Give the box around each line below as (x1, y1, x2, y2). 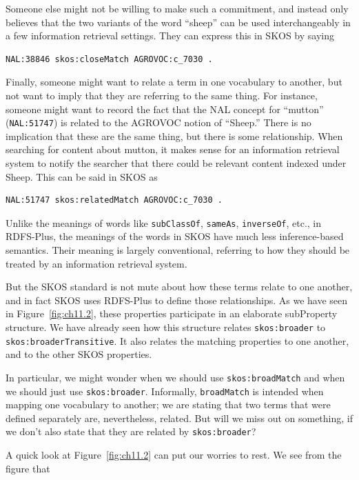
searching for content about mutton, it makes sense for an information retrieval (6, 142, 340, 157)
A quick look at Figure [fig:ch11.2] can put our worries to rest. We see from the (6, 448, 342, 462)
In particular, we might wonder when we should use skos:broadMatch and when (6, 370, 345, 384)
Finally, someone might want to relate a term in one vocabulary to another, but (6, 74, 342, 89)
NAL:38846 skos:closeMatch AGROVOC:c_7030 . (6, 54, 213, 64)
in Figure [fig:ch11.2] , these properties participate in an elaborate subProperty (6, 306, 338, 321)
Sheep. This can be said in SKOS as (6, 169, 158, 183)
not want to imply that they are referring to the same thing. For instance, (6, 88, 318, 102)
